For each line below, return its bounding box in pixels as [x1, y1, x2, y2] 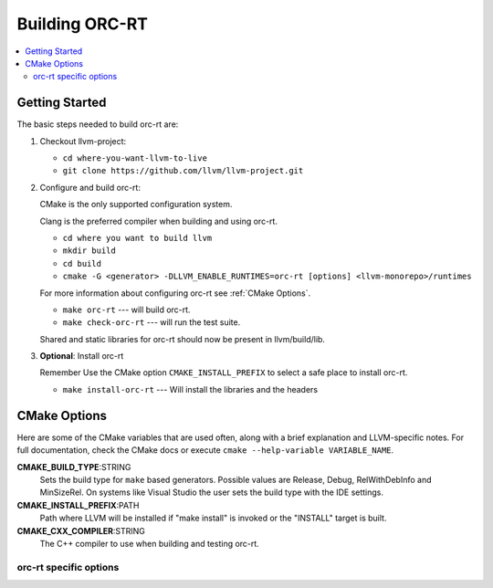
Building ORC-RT [16, 14, 148, 34]
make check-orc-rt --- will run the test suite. [62, 317, 241, 328]
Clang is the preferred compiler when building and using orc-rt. [39, 215, 278, 226]
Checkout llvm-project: [39, 135, 127, 146]
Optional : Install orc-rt [39, 351, 124, 362]
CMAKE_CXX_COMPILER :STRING [16, 525, 146, 536]
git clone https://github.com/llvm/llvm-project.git [62, 165, 304, 176]
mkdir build [62, 246, 116, 256]
